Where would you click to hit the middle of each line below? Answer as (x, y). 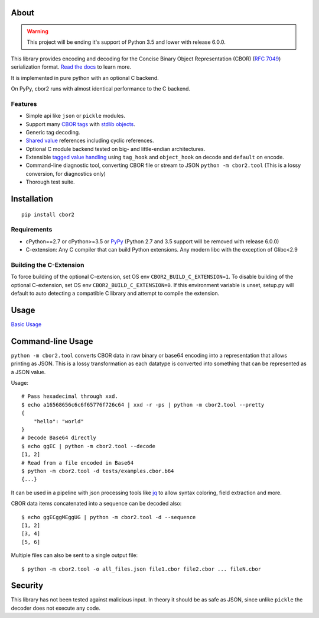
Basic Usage (26, 324)
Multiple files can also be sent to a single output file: (74, 555)
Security (27, 586)
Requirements (32, 230)
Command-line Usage (52, 341)
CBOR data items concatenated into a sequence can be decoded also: (96, 504)
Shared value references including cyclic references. (90, 141)
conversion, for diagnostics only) (66, 173)
